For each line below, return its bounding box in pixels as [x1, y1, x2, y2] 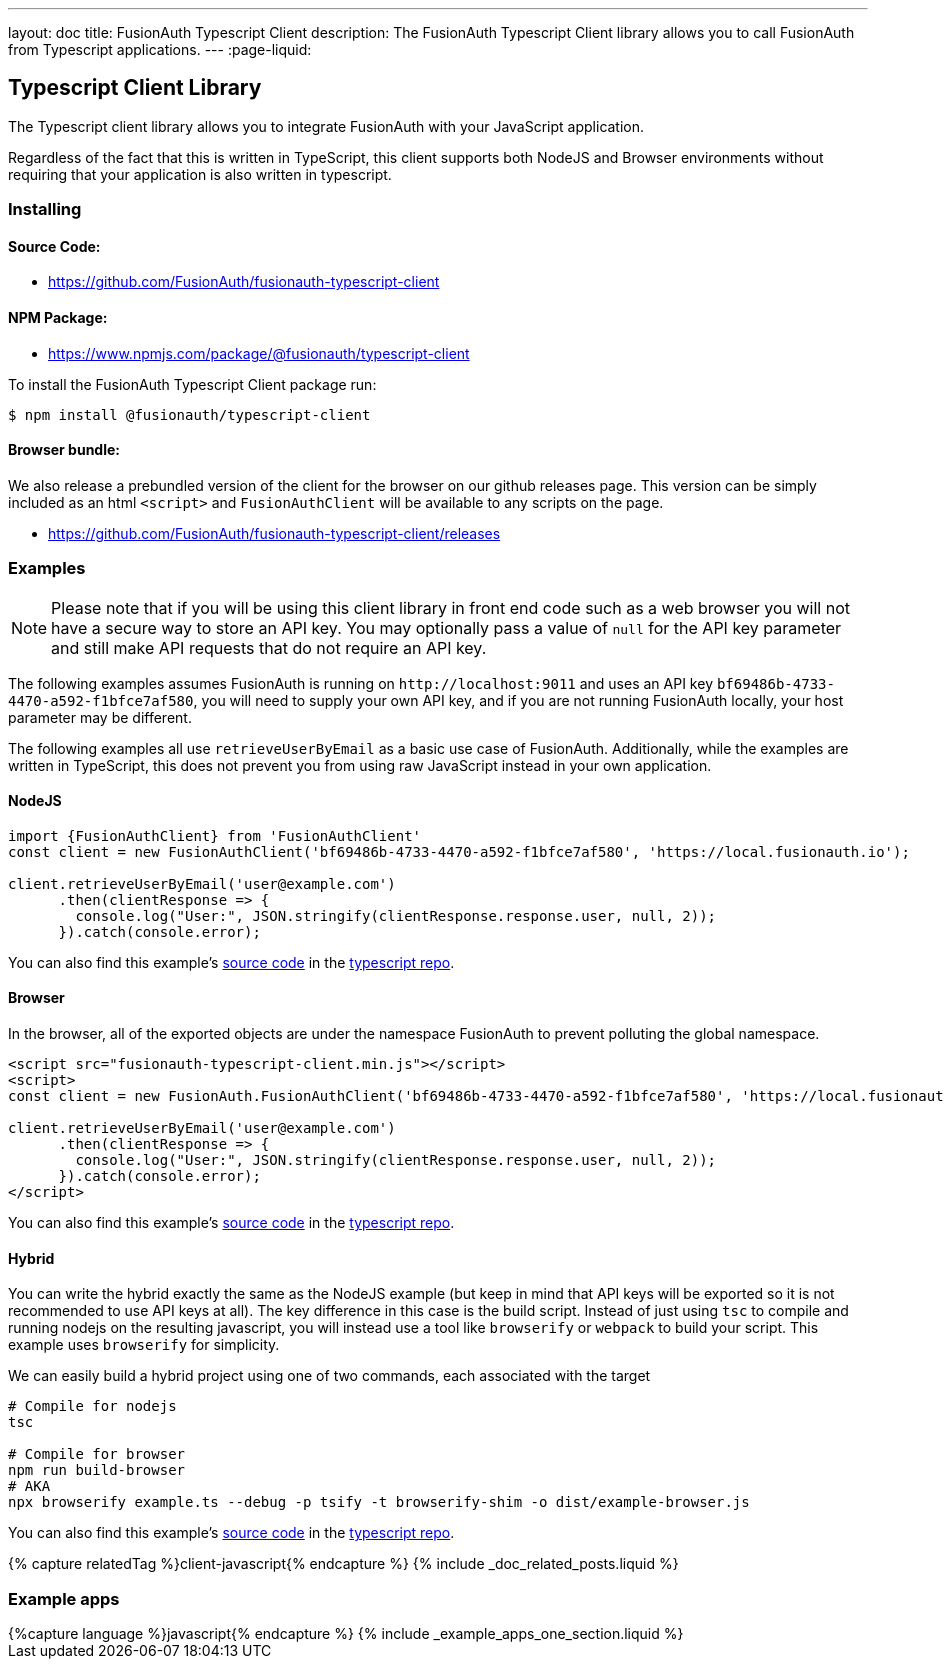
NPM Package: [8, 309, 108, 327]
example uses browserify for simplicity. [8, 1336, 280, 1354]
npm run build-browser [8, 1462, 186, 1479]
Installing [8, 199, 82, 220]
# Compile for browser [8, 1446, 186, 1463]
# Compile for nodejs [8, 1398, 177, 1415]
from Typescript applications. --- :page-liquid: [8, 41, 312, 58]
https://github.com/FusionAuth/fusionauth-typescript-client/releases [48, 524, 501, 542]
